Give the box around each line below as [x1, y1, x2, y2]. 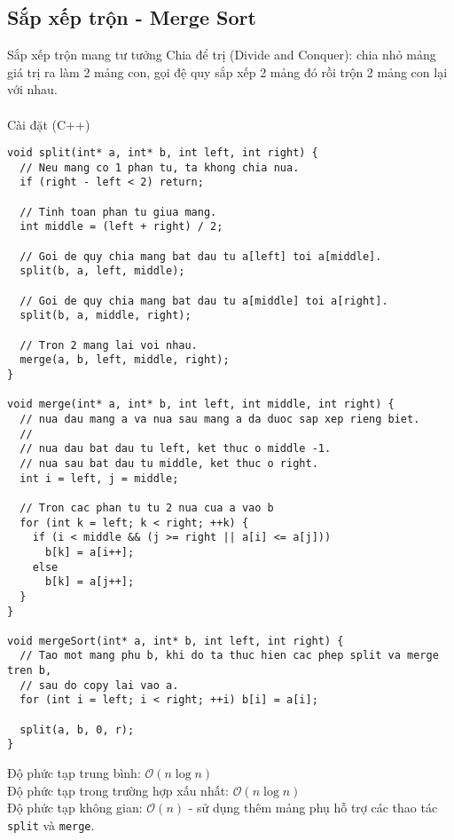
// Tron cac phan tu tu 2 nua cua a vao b [20, 501, 274, 514]
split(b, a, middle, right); [20, 309, 192, 322]
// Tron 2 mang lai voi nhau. [20, 338, 198, 352]
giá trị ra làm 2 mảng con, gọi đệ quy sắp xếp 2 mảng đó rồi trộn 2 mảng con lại [7, 62, 448, 81]
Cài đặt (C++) [7, 115, 90, 133]
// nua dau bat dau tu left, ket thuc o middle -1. [20, 442, 332, 456]
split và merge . [7, 815, 95, 834]
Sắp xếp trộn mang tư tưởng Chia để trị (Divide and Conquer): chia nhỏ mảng [7, 45, 436, 64]
